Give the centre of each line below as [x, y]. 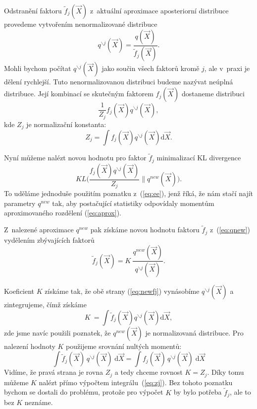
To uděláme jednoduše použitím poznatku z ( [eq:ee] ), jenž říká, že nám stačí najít [129, 193]
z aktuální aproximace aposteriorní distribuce [159, 10]
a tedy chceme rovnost [149, 372]
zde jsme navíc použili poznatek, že [57, 332]
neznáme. [39, 402]
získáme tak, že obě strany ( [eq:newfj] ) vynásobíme [122, 291]
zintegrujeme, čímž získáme [45, 305]
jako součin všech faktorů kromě [151, 68]
